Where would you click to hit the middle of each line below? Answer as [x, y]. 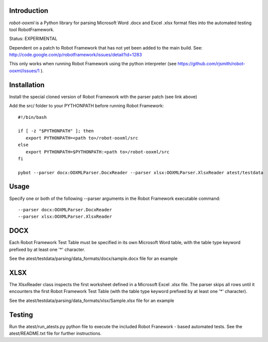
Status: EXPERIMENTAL [33, 39]
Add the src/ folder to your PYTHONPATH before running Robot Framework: [86, 106]
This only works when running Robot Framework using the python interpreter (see [93, 64]
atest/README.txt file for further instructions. [55, 334]
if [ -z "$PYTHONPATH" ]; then [56, 131]
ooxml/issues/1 [24, 71]
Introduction [29, 11]
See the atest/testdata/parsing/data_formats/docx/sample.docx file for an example [93, 259]
